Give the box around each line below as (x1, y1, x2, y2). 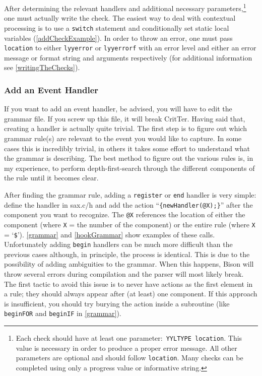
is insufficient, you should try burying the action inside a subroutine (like (4, 298, 230, 308)
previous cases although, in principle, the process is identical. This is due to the (4, 248, 250, 259)
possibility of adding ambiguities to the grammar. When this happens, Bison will (4, 259, 254, 269)
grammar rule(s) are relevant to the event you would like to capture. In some (4, 133, 242, 143)
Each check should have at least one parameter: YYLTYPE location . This (16, 333, 242, 343)
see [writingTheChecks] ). (4, 62, 80, 73)
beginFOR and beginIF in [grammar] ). (4, 308, 121, 319)
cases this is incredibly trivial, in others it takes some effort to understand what (4, 143, 250, 153)
